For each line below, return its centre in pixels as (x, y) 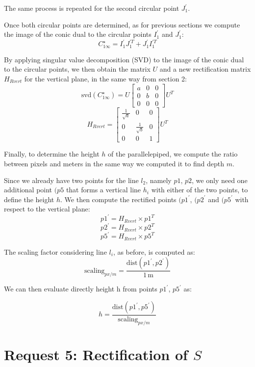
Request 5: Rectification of (96, 354)
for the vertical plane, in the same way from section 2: (106, 78)
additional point (28, 190)
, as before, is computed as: (154, 251)
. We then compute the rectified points (118, 199)
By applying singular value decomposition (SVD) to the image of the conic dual (124, 59)
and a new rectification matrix (205, 69)
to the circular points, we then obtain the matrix (77, 69)
